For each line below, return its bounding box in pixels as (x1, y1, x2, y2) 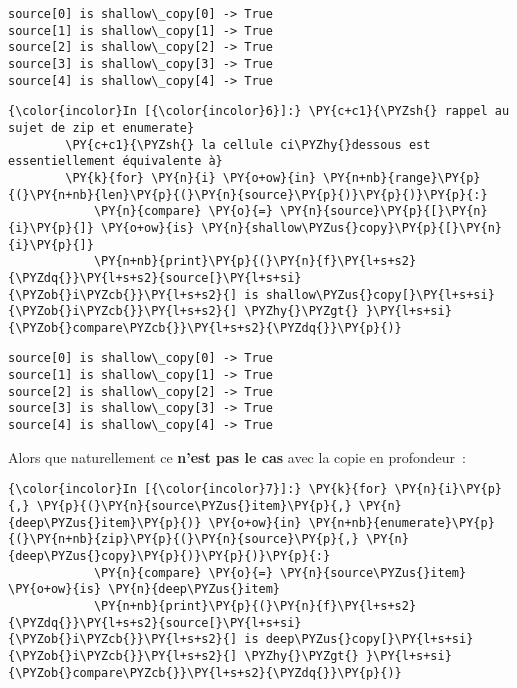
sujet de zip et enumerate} (8, 120, 195, 135)
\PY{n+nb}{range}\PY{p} (322, 170, 481, 185)
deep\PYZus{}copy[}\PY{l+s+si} (265, 632, 474, 647)
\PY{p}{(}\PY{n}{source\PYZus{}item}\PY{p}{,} (36, 499, 352, 513)
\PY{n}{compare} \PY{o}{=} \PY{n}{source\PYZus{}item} (93, 565, 467, 580)
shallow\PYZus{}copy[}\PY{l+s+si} (265, 287, 495, 302)
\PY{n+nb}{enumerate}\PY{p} (308, 515, 495, 530)
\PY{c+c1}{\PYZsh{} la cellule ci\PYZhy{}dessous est (65, 137, 431, 152)
